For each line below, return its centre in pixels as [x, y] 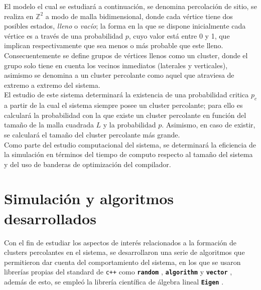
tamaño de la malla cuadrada [49, 125]
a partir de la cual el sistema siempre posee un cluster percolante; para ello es [123, 105]
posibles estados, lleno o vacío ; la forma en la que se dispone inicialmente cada [125, 26]
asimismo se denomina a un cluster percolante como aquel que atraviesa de [119, 75]
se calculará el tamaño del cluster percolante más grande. [92, 134]
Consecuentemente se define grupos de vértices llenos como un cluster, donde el [126, 55]
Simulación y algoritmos [89, 198]
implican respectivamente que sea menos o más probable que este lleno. [114, 45]
